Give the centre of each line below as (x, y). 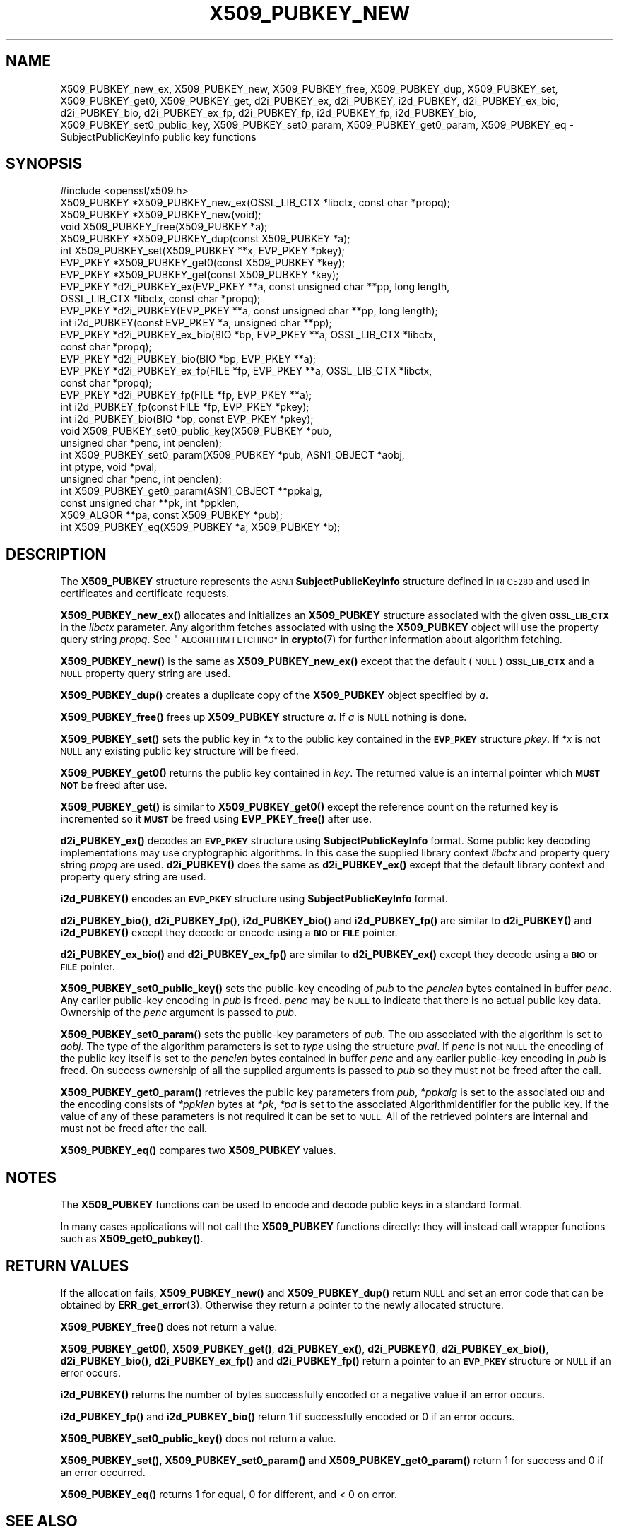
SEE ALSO (42, 1521)
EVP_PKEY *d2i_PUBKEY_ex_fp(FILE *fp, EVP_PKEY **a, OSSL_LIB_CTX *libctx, (246, 371)
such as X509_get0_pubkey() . (132, 1239)
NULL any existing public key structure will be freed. (179, 751)
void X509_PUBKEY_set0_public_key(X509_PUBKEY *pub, (196, 431)
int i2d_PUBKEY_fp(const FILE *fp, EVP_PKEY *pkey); (185, 407)
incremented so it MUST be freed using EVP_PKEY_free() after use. (216, 819)
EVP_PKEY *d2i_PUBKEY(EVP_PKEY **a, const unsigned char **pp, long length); (249, 311)
